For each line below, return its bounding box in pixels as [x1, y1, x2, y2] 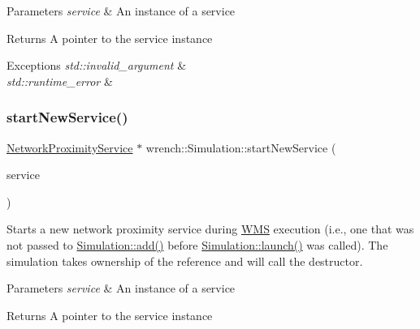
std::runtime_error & [6, 72, 113, 89]
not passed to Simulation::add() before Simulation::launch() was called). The [6, 236, 388, 253]
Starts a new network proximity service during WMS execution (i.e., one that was [6, 220, 414, 237]
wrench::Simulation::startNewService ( [145, 139, 336, 156]
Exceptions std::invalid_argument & [6, 57, 187, 74]
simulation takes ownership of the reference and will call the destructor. [6, 252, 363, 269]
